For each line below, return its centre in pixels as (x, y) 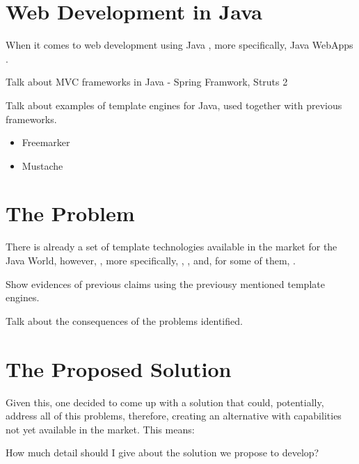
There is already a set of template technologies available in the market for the (171, 247)
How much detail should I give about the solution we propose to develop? (162, 453)
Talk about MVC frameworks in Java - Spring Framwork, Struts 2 (147, 82)
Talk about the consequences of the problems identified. (124, 320)
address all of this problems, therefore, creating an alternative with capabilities (174, 416)
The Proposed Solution (119, 368)
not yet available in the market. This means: (100, 429)
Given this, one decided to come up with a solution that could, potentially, (165, 402)
